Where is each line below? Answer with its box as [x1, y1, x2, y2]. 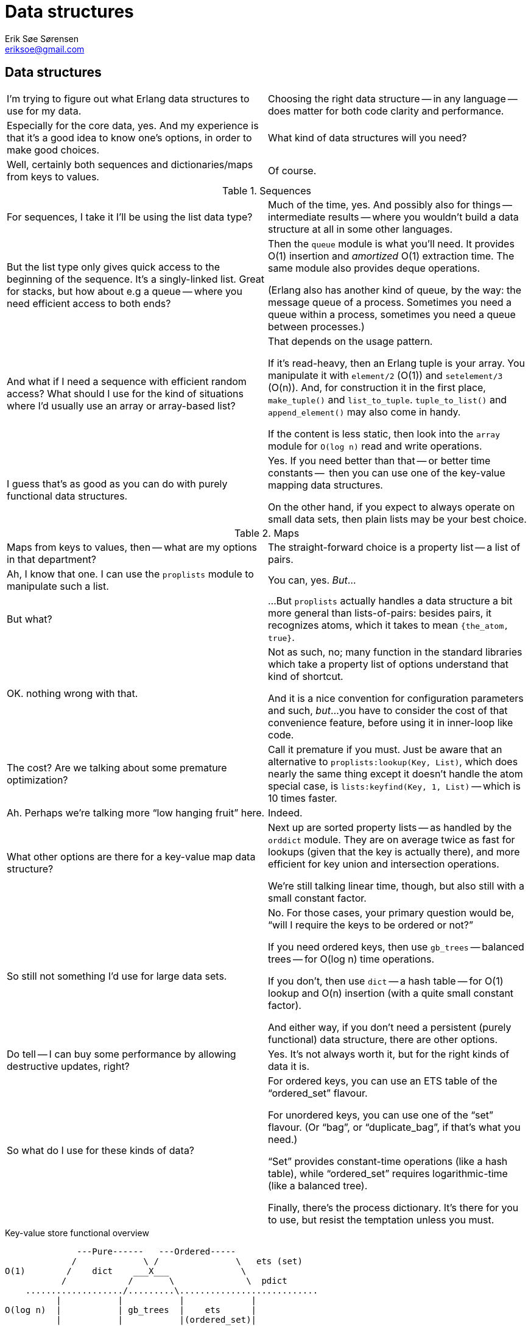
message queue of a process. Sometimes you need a [268, 295, 512, 308]
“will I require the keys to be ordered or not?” [268, 918, 474, 931]
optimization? [7, 773, 68, 786]
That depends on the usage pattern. [268, 334, 433, 347]
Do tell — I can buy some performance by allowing [7, 1047, 236, 1060]
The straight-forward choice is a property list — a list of [268, 540, 521, 553]
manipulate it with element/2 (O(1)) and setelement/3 [268, 369, 503, 381]
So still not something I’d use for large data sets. [7, 969, 227, 982]
